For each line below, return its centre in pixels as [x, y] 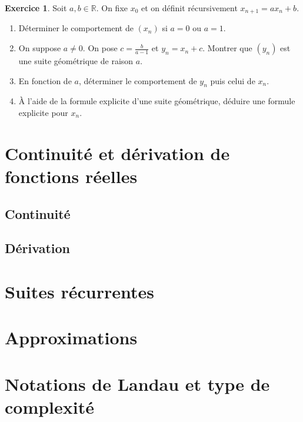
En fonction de [45, 80]
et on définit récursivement [189, 8]
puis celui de [233, 80]
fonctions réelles [71, 176]
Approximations [71, 338]
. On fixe [112, 8]
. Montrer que [227, 48]
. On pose [100, 48]
